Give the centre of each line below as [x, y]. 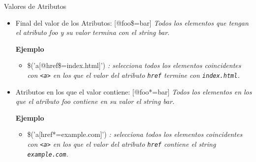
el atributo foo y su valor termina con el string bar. [93, 32]
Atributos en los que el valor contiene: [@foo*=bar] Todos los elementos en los [134, 91]
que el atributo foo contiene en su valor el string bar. [95, 101]
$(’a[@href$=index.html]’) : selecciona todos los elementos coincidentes [134, 65]
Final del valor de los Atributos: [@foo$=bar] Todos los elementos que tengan [132, 22]
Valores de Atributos [35, 6]
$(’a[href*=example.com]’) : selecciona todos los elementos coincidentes [135, 134]
